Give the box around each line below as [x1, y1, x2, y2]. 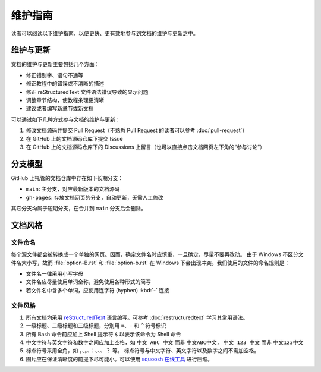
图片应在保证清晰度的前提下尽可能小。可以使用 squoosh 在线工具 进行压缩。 [26, 355, 213, 362]
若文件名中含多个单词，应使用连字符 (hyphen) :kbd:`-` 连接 [26, 286, 169, 294]
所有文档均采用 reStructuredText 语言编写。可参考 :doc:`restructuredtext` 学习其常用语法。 [26, 314, 248, 321]
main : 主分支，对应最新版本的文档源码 [26, 185, 120, 193]
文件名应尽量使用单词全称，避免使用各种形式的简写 [26, 278, 151, 285]
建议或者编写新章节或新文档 [26, 105, 94, 112]
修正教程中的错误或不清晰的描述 [26, 80, 104, 87]
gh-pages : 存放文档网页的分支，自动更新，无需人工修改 [26, 194, 163, 201]
